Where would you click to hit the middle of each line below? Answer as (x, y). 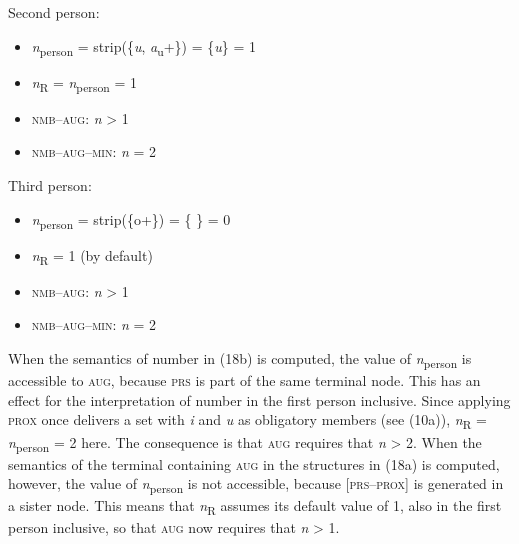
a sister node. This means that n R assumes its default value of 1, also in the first (255, 507)
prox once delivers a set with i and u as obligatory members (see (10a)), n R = (247, 421)
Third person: (50, 185)
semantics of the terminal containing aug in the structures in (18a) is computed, (254, 463)
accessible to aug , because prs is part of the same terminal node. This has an (244, 380)
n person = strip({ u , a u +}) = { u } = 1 (143, 47)
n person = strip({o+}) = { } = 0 (131, 220)
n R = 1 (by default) (92, 256)
